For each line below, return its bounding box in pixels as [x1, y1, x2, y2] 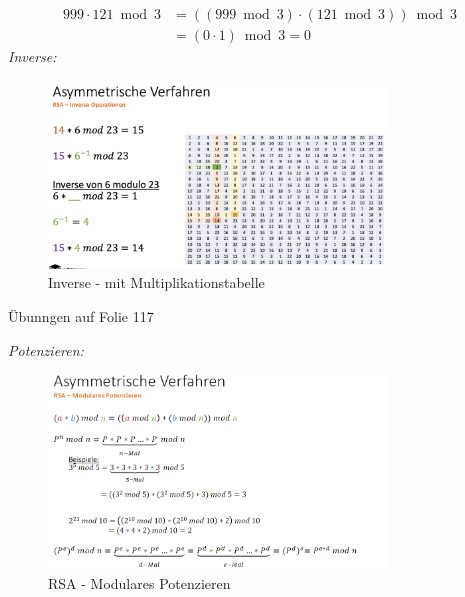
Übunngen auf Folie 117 [8, 305, 154, 326]
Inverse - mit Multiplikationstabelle [48, 272, 265, 293]
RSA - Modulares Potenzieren [48, 573, 231, 594]
